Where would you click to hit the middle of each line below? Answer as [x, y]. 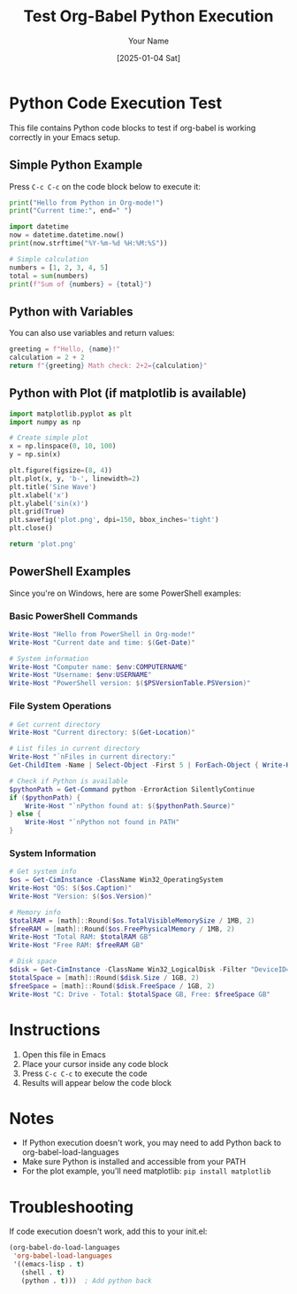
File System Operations [61, 706]
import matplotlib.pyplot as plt [71, 414]
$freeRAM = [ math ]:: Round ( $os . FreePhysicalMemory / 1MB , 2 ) [122, 929]
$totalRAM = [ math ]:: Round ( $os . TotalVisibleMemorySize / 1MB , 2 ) [132, 920]
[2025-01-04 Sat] [148, 58]
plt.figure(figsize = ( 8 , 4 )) [61, 471]
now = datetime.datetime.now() [67, 235]
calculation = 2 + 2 [47, 358]
